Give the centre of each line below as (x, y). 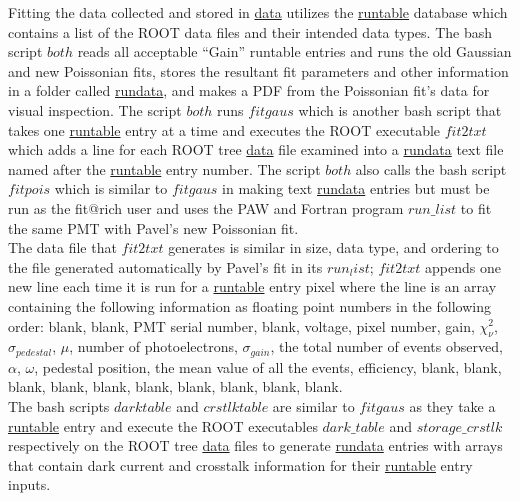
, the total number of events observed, (386, 346)
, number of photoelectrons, (153, 346)
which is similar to (111, 188)
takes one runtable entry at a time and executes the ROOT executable (224, 129)
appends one (462, 266)
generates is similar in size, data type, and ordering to (333, 247)
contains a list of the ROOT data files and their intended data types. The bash (250, 31)
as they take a (452, 405)
